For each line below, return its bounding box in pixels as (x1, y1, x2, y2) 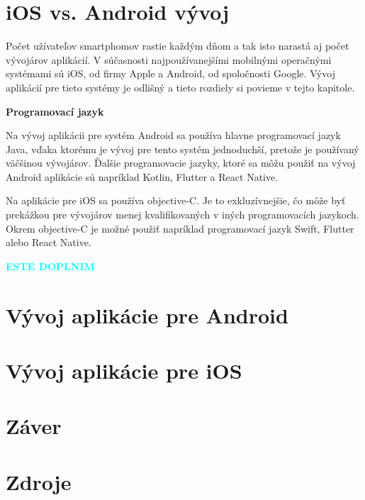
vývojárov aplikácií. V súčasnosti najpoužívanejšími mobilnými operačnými (6, 52, 332, 67)
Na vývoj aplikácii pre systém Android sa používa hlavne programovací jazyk (6, 128, 341, 143)
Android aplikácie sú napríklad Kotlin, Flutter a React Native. (6, 169, 279, 184)
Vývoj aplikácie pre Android (6, 300, 288, 329)
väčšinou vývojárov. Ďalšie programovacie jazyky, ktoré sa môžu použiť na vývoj (6, 155, 356, 170)
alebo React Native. (6, 235, 91, 250)
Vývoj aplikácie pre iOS (6, 356, 242, 384)
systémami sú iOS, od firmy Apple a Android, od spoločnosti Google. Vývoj (6, 66, 335, 81)
